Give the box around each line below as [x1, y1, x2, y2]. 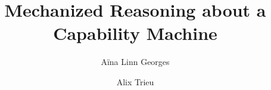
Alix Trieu [116, 75, 154, 88]
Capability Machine [53, 21, 217, 45]
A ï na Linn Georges [101, 55, 170, 68]
